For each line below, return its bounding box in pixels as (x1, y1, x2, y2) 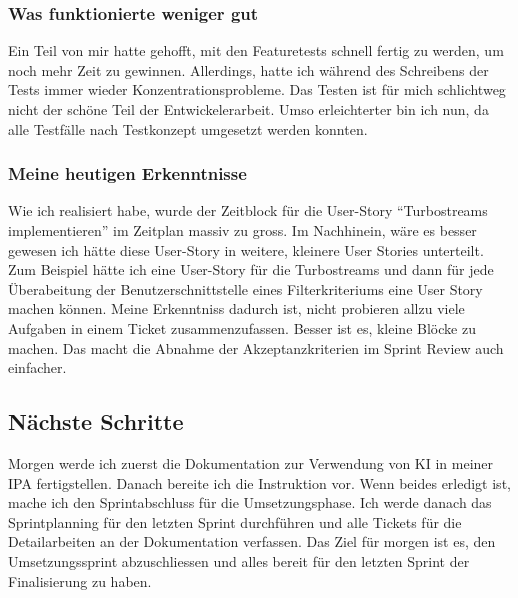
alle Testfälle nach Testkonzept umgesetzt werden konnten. (8, 118, 368, 139)
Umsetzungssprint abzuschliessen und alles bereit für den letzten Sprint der (8, 550, 470, 571)
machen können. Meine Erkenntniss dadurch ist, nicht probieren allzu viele (8, 298, 465, 319)
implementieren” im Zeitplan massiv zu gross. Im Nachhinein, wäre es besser (8, 220, 477, 240)
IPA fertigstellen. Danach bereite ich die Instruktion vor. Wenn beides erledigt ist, (8, 472, 511, 493)
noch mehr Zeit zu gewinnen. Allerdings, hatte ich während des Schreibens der (8, 59, 489, 80)
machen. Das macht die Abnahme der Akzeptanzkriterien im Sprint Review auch (8, 337, 504, 358)
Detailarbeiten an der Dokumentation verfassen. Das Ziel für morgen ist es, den (8, 531, 496, 552)
